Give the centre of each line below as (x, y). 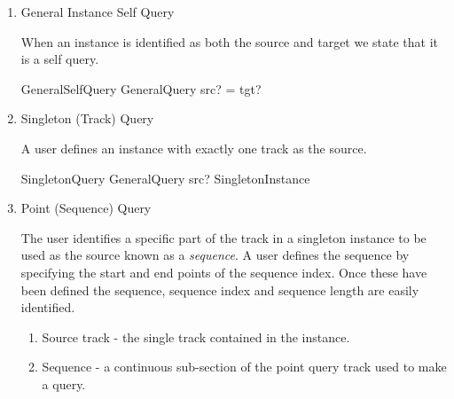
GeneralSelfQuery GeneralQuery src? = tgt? (141, 88)
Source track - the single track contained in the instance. (196, 336)
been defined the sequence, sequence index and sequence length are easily (220, 289)
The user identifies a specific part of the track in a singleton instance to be (223, 237)
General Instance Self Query (98, 12)
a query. (64, 383)
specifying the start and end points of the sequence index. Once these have (224, 272)
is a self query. (60, 59)
